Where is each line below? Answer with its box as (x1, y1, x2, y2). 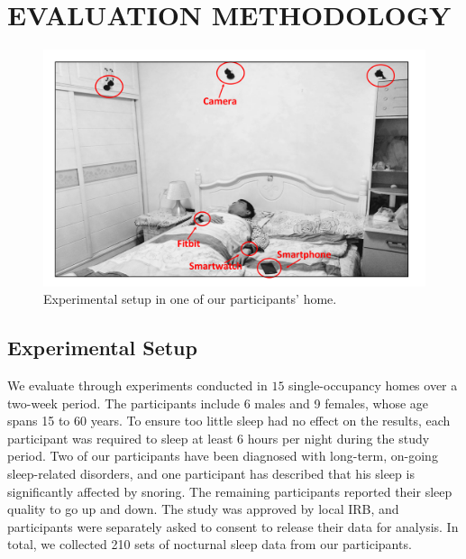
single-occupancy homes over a (288, 376, 458, 395)
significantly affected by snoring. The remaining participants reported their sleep (7, 481, 452, 500)
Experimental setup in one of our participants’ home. (43, 289, 337, 308)
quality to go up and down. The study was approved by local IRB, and (7, 499, 399, 518)
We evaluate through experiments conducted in (7, 376, 268, 395)
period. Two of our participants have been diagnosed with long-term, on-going (7, 446, 438, 465)
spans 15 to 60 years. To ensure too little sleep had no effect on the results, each (7, 411, 451, 430)
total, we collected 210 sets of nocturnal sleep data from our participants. (7, 535, 412, 554)
